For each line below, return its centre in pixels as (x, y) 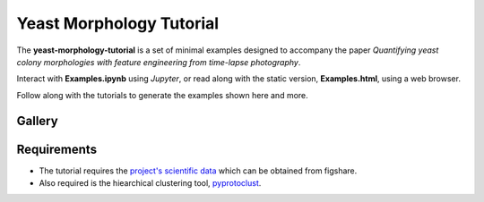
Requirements (57, 149)
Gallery (37, 121)
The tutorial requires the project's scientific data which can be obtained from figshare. (198, 171)
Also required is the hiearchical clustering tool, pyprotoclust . (150, 183)
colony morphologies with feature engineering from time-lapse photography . (159, 62)
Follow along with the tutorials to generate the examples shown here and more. (162, 95)
